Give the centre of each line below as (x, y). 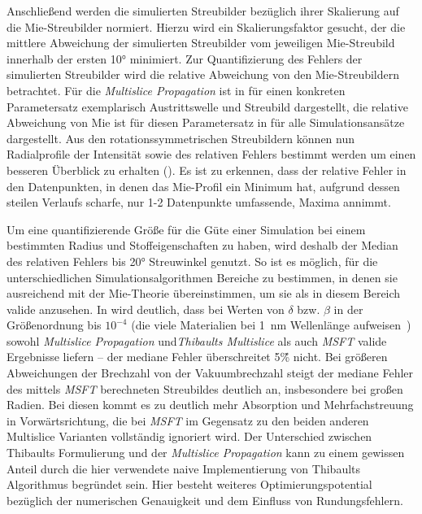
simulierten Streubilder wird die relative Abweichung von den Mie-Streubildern (203, 74)
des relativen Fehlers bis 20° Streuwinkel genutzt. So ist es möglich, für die (192, 261)
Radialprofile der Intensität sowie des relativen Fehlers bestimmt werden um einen (211, 154)
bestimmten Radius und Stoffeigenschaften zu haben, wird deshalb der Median (202, 245)
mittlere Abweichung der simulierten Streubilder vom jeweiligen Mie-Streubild (201, 43)
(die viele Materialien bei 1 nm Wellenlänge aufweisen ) (271, 325)
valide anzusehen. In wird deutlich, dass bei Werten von (146, 309)
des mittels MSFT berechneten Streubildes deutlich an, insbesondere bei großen (205, 388)
